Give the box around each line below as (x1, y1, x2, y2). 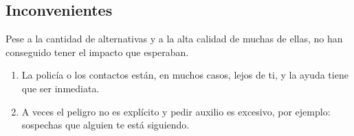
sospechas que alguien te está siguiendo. (21, 118, 190, 132)
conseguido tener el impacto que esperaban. (5, 44, 189, 59)
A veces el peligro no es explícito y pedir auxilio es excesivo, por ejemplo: (21, 104, 331, 118)
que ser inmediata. (21, 81, 100, 95)
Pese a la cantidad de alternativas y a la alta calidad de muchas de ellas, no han (5, 31, 343, 46)
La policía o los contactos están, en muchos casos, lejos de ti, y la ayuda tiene (21, 68, 349, 82)
